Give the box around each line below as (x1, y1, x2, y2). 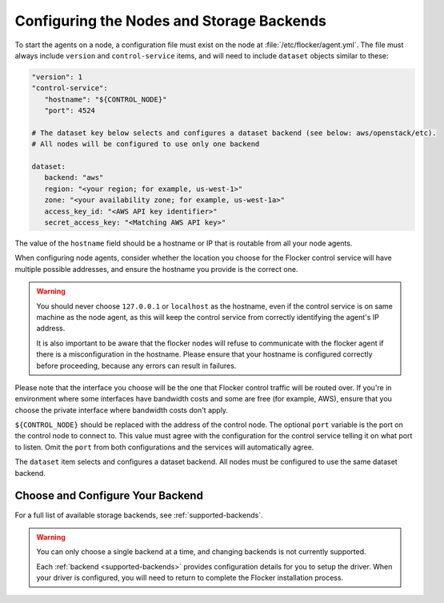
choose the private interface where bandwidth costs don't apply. (14, 405, 228, 415)
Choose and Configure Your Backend (14, 489, 204, 503)
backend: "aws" (44, 173, 104, 182)
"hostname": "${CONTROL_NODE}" (44, 94, 167, 104)
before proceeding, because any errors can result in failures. (36, 361, 237, 370)
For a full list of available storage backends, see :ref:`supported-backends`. (14, 510, 263, 520)
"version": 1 (31, 72, 83, 82)
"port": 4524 (44, 106, 96, 115)
